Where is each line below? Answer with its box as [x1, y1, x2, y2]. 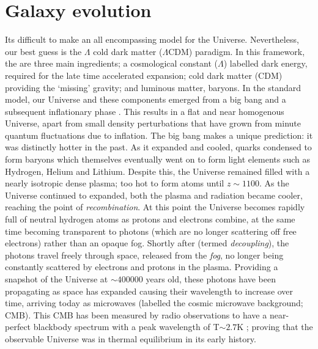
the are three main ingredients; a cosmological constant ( [5, 57, 218, 70]
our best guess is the [5, 45, 82, 57]
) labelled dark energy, [223, 57, 308, 70]
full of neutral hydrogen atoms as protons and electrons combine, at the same [5, 213, 295, 226]
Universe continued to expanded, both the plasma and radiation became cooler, [5, 188, 303, 201]
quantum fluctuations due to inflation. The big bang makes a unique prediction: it [5, 128, 313, 141]
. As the [259, 177, 289, 189]
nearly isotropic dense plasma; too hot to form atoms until [5, 177, 224, 189]
